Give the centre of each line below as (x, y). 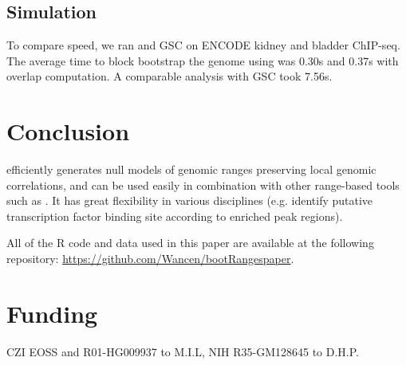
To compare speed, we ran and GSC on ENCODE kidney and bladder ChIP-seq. (203, 45)
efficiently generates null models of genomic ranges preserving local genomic (191, 169)
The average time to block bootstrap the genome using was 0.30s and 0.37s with (203, 60)
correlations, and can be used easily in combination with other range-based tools (203, 184)
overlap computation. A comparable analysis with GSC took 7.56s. (169, 76)
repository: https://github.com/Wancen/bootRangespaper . (150, 259)
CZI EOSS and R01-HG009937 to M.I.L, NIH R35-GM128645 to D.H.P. (183, 351)
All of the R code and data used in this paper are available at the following (190, 243)
